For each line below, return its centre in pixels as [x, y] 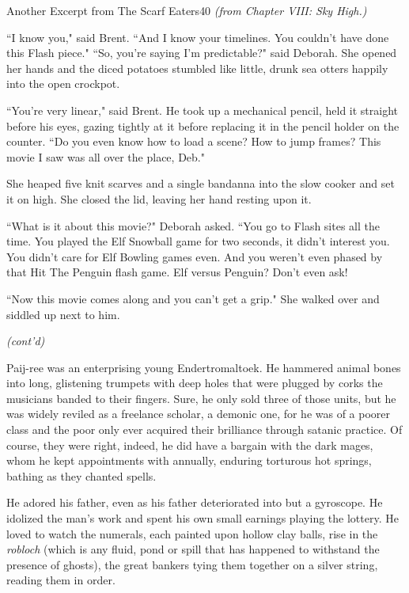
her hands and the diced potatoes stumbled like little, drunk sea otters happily [197, 68]
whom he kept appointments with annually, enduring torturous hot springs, [189, 460]
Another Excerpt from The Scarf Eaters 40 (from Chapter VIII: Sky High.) [187, 10]
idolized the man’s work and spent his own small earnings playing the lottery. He [203, 518]
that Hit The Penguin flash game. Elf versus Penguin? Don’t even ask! [177, 272]
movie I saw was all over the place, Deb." [106, 156]
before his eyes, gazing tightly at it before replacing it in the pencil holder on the [203, 125]
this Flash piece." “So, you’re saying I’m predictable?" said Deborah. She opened [202, 53]
